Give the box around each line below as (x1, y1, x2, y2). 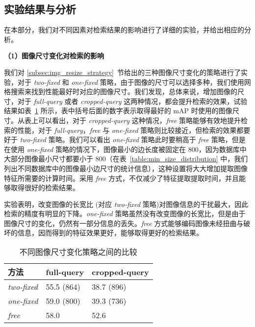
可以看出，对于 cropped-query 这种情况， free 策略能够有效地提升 (38, 115, 241, 125)
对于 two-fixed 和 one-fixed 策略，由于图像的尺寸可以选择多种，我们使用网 (17, 76, 251, 87)
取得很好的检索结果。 (10, 182, 79, 193)
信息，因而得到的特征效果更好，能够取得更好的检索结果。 (17, 227, 203, 238)
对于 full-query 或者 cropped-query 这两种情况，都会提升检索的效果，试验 (17, 96, 248, 106)
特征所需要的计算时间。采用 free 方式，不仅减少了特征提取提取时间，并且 (4, 173, 239, 183)
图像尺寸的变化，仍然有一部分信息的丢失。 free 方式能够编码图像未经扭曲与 (4, 218, 244, 228)
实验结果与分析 (4, 1, 76, 17)
